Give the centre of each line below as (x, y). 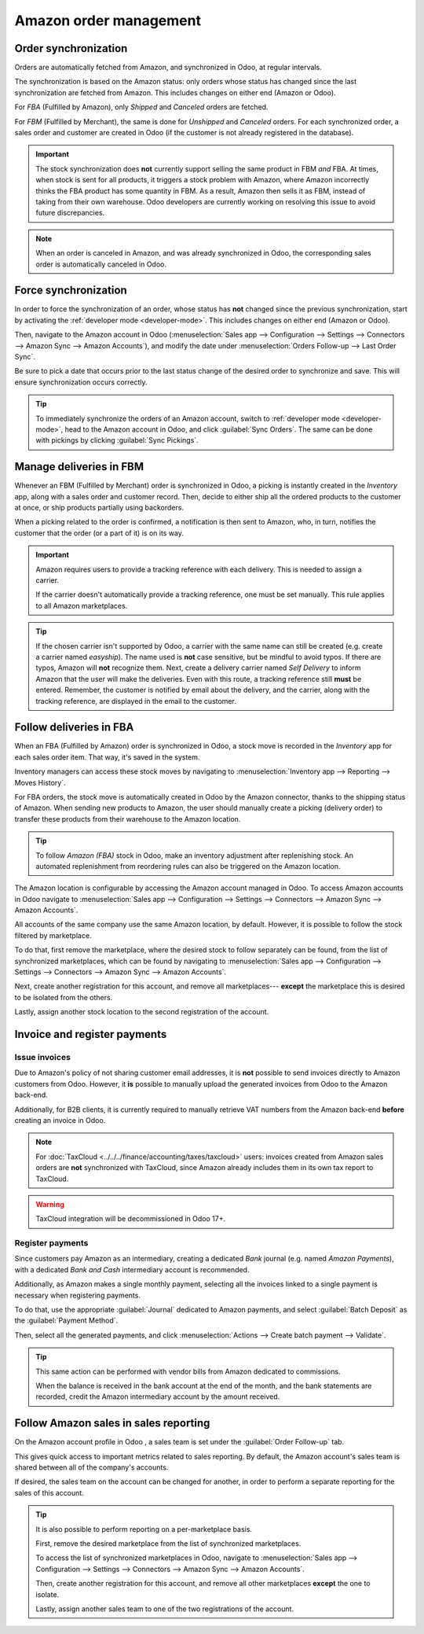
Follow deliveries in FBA (74, 727)
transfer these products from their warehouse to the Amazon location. (128, 819)
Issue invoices (42, 1057)
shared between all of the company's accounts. (91, 1467)
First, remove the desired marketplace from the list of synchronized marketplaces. (168, 1543)
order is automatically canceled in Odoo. (101, 264)
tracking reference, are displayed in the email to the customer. (136, 701)
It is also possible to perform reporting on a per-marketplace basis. (144, 1529)
